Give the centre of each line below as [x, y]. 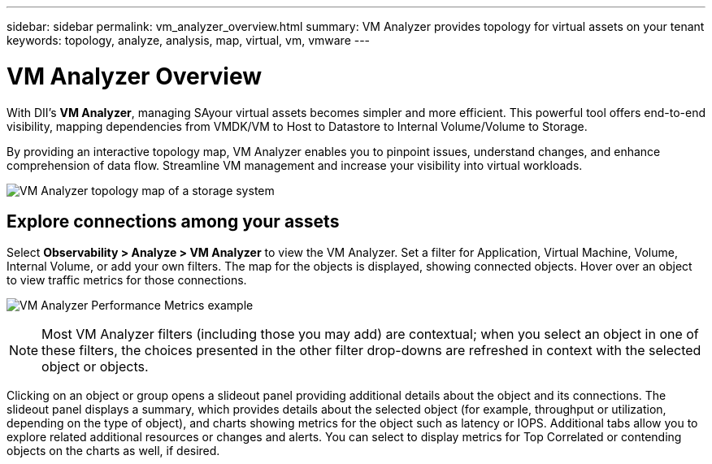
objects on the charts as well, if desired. [113, 451]
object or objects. [95, 367]
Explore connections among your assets [173, 221]
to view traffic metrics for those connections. [127, 280]
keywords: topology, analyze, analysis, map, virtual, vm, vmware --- [189, 40]
